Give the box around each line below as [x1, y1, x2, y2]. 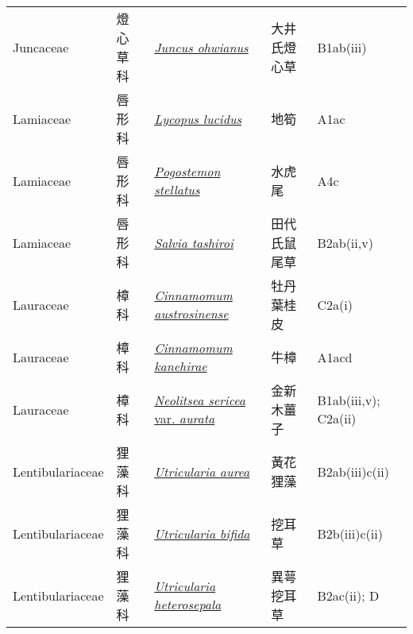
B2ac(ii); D [317, 586, 380, 605]
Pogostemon [154, 162, 221, 180]
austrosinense [154, 304, 229, 323]
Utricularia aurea [154, 462, 250, 481]
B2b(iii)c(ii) [317, 524, 383, 543]
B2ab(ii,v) [317, 233, 373, 252]
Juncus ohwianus [154, 37, 249, 56]
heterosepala [154, 595, 222, 613]
